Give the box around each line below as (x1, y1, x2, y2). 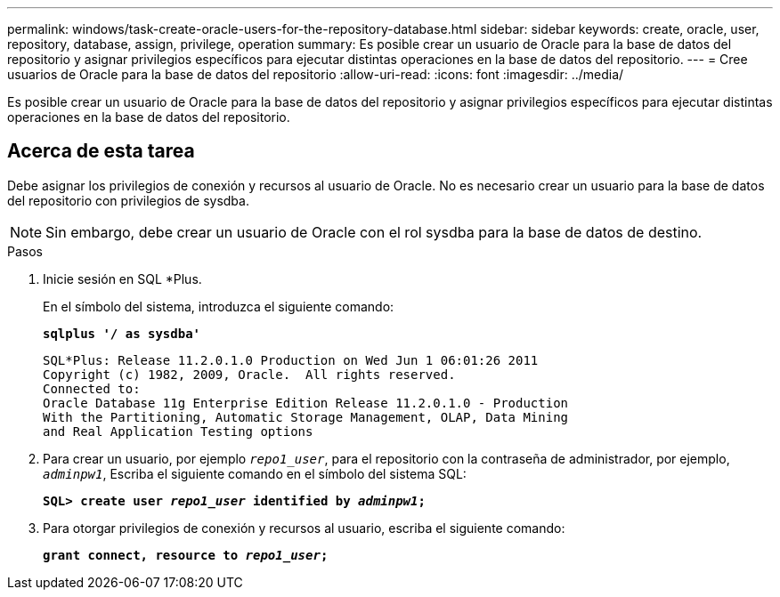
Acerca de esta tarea (7, 140, 195, 163)
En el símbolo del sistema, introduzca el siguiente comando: (43, 298, 394, 314)
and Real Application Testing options (43, 424, 313, 439)
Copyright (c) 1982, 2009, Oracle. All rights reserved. (43, 367, 456, 382)
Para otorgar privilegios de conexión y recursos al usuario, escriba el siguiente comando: (43, 520, 565, 536)
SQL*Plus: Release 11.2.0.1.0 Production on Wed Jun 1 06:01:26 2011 (43, 352, 539, 367)
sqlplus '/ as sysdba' (43, 326, 201, 341)
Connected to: (43, 381, 141, 396)
